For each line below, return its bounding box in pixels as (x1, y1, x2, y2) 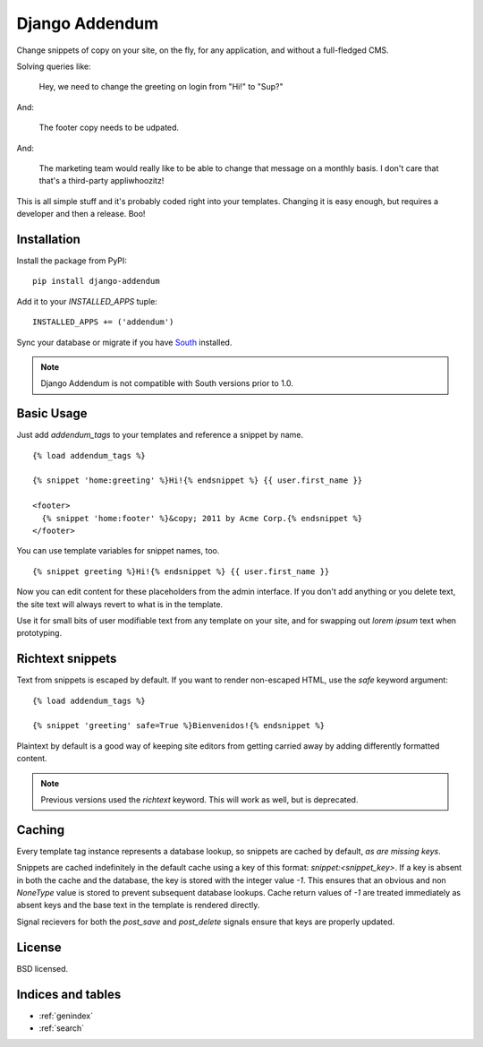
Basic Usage (16, 406, 88, 421)
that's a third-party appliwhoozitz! (38, 176, 165, 186)
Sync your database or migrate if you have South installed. (16, 337, 233, 348)
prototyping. (16, 628, 63, 639)
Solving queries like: (16, 61, 91, 72)
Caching (16, 822, 65, 837)
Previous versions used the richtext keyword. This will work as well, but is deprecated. (40, 794, 359, 805)
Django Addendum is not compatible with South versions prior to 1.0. (40, 378, 294, 389)
